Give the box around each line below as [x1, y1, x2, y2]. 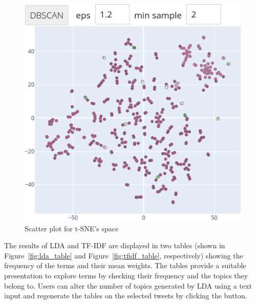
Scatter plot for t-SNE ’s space [25, 223, 119, 233]
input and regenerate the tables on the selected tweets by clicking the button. [4, 290, 247, 301]
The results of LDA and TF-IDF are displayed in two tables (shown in [4, 240, 225, 251]
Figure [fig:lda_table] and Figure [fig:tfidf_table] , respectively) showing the [4, 250, 243, 260]
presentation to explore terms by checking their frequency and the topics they [4, 270, 248, 280]
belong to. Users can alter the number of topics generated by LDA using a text [4, 280, 252, 291]
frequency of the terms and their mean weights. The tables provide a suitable [4, 260, 246, 271]
